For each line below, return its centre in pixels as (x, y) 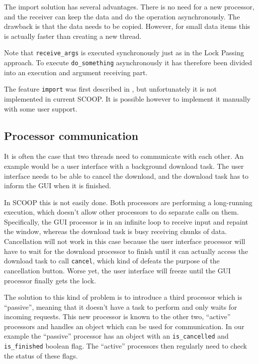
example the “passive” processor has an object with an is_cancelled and (116, 336)
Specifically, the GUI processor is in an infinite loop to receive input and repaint (126, 221)
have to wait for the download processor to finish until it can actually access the (126, 251)
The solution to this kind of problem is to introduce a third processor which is (123, 297)
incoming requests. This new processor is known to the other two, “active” (117, 316)
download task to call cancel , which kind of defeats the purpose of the (112, 261)
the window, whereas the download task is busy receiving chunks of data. (116, 231)
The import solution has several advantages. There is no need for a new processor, (129, 6)
